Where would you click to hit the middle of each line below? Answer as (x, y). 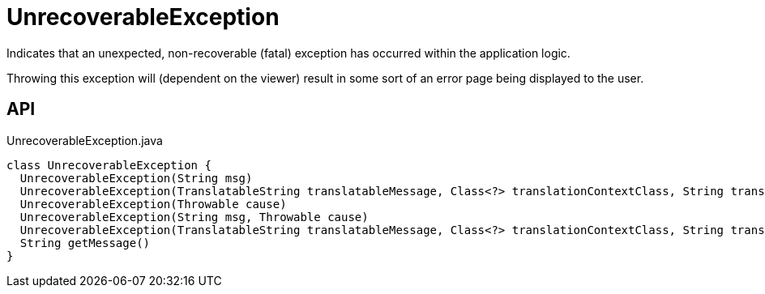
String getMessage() (85, 243)
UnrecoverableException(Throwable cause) (153, 204)
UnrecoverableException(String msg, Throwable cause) (194, 217)
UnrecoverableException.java (85, 140)
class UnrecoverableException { (109, 165)
